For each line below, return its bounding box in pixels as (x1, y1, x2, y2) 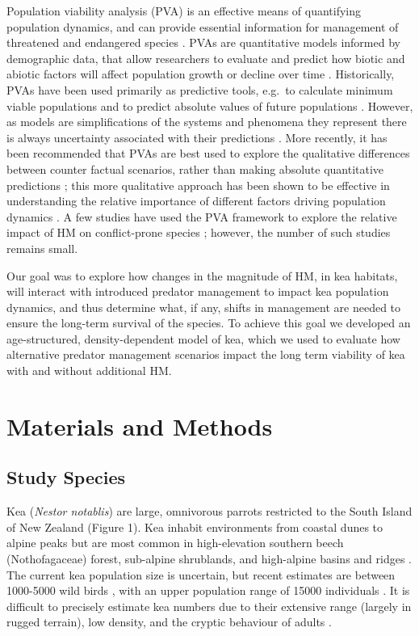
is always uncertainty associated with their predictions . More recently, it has (6, 128, 388, 145)
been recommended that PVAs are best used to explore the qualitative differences (6, 145, 410, 162)
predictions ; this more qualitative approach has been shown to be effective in (6, 176, 390, 193)
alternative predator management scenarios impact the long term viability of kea (6, 346, 405, 363)
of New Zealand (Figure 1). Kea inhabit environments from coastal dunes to (6, 518, 383, 535)
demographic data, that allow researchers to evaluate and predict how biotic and (6, 49, 405, 66)
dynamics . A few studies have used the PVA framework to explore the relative (6, 208, 397, 225)
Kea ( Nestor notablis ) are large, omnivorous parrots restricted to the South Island (6, 503, 413, 520)
